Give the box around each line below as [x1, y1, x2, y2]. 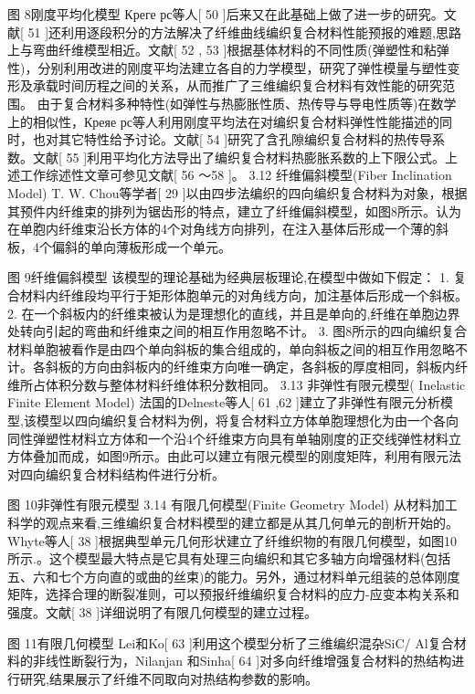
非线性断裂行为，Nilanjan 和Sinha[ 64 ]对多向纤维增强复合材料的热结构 [32, 651, 452, 670]
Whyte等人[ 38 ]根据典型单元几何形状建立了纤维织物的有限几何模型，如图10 [7, 531, 457, 550]
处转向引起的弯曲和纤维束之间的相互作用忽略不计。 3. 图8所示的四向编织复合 [7, 321, 468, 341]
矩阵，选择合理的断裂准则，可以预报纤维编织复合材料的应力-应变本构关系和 [7, 584, 459, 604]
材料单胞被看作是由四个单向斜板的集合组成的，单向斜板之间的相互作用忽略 [7, 339, 455, 358]
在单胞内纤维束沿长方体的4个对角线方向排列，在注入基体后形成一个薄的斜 [7, 219, 449, 238]
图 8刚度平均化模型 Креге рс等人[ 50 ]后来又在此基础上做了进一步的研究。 [7, 5, 444, 23]
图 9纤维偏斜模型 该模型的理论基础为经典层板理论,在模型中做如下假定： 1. [7, 268, 449, 287]
